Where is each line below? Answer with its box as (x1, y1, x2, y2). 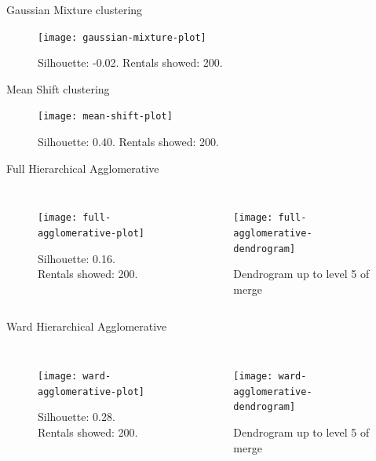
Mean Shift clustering (6, 80, 110, 97)
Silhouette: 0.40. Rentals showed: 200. (38, 134, 219, 150)
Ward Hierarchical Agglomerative (6, 318, 167, 335)
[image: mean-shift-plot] (38, 111, 173, 123)
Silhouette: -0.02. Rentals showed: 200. (38, 54, 223, 71)
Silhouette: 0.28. (38, 408, 115, 425)
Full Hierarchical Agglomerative (6, 159, 159, 176)
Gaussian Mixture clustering (6, 2, 143, 17)
